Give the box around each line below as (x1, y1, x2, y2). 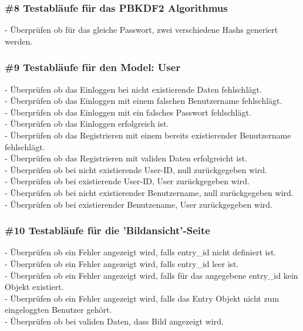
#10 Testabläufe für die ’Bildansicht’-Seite (5, 223, 210, 238)
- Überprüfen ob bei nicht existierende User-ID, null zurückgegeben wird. (5, 163, 268, 175)
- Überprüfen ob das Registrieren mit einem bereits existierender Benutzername (5, 129, 291, 141)
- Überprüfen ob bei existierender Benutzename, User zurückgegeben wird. (5, 198, 273, 210)
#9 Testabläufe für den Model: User (5, 60, 181, 75)
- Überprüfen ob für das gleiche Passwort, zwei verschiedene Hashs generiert (5, 23, 278, 36)
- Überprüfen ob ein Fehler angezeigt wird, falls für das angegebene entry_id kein (5, 269, 298, 281)
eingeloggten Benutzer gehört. (5, 303, 112, 316)
